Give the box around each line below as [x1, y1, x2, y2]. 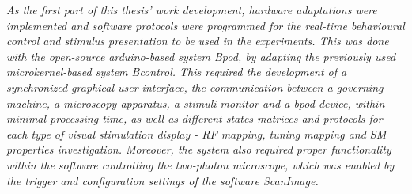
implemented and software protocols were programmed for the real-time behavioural [6, 17, 405, 33]
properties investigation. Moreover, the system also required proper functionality [6, 141, 391, 158]
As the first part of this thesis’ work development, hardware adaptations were [6, 2, 377, 17]
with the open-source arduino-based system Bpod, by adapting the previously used [6, 48, 396, 64]
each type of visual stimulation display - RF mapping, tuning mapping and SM [6, 125, 387, 142]
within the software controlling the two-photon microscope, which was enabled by [6, 156, 395, 173]
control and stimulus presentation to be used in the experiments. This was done [6, 32, 389, 49]
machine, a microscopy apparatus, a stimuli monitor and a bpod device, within [6, 94, 385, 111]
